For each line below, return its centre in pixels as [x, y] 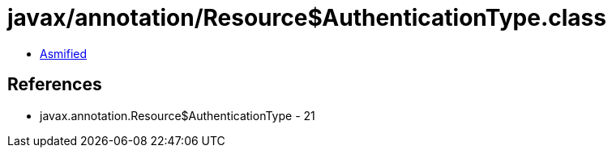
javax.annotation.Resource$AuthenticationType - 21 [178, 115]
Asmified [64, 53]
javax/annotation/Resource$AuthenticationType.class [307, 18]
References [55, 85]
